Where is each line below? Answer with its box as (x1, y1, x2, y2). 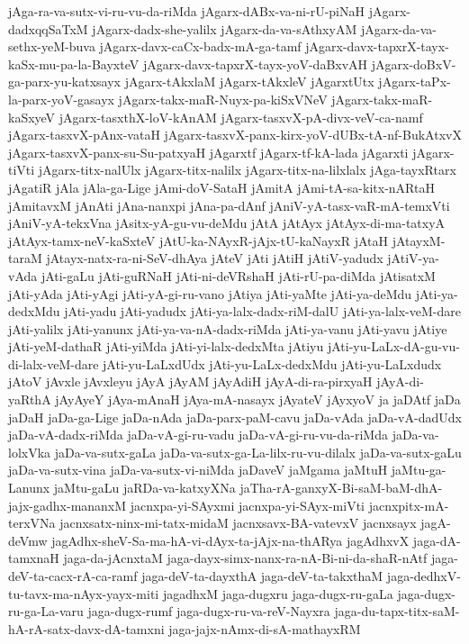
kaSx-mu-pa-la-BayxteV (8, 54, 140, 73)
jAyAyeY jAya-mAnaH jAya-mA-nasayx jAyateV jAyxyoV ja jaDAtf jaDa (55, 390, 461, 409)
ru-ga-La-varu (8, 602, 84, 621)
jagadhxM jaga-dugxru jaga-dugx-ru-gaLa (162, 584, 393, 603)
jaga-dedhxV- (386, 567, 461, 585)
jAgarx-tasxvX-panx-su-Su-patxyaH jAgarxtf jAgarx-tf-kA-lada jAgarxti (8, 142, 409, 161)
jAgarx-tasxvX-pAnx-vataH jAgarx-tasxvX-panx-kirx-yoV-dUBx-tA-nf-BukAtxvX (8, 125, 462, 144)
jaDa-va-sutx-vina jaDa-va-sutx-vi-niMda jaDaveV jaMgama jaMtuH (8, 460, 388, 479)
